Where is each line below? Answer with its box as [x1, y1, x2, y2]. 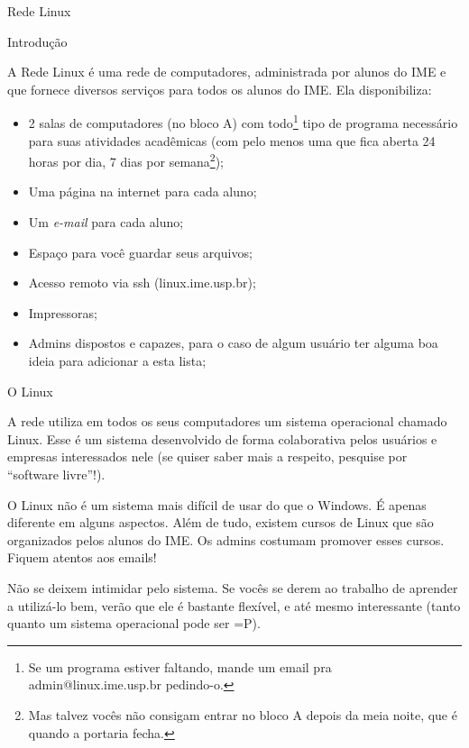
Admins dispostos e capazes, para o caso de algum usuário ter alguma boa [28, 333, 438, 352]
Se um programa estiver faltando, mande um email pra [28, 657, 332, 676]
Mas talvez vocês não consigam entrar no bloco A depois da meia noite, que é [28, 705, 457, 724]
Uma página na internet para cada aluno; [28, 182, 257, 201]
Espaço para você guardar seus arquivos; [28, 242, 253, 261]
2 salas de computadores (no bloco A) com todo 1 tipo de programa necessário [28, 111, 458, 132]
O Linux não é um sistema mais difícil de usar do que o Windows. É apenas [7, 495, 427, 514]
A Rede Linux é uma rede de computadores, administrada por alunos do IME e [7, 62, 446, 81]
